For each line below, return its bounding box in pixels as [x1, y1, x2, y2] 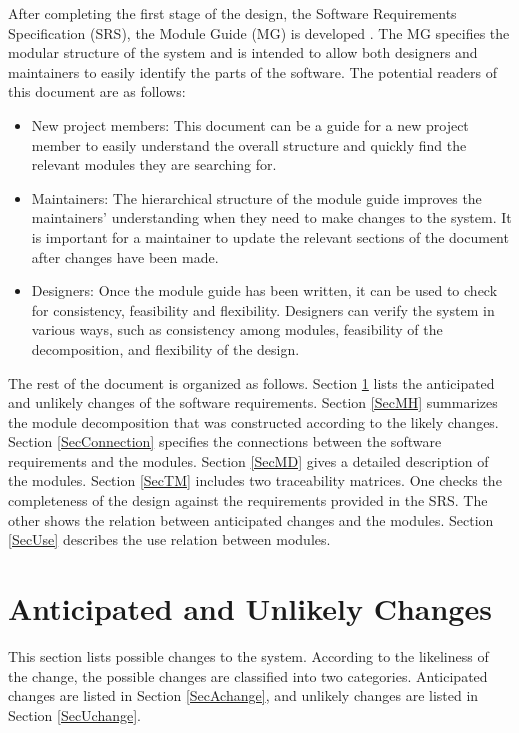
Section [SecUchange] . [8, 704, 142, 725]
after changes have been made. [31, 246, 219, 267]
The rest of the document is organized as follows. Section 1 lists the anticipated [8, 372, 495, 393]
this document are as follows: [8, 81, 186, 102]
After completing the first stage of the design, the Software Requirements [8, 3, 457, 23]
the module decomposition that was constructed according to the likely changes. [8, 411, 499, 432]
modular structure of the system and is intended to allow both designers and [8, 42, 478, 63]
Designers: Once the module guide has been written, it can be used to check [31, 280, 498, 301]
